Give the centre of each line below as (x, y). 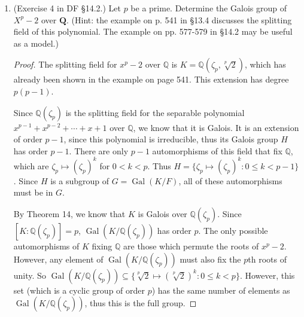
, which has (265, 64)
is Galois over (162, 214)
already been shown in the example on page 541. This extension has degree (151, 79)
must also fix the (210, 259)
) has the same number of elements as (221, 290)
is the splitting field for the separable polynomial (155, 112)
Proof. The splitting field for (65, 64)
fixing (102, 246)
